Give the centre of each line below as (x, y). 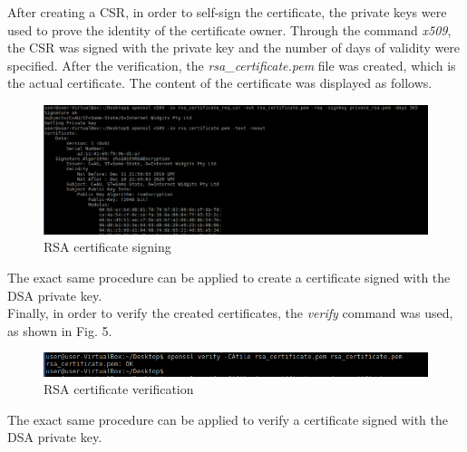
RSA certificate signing (107, 247)
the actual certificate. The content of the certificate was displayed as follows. (220, 83)
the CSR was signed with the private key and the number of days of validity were (234, 48)
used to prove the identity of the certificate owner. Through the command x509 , (229, 29)
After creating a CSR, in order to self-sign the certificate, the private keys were (227, 12)
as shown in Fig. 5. (60, 330)
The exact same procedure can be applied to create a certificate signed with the (229, 277)
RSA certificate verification (119, 389)
